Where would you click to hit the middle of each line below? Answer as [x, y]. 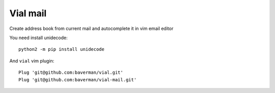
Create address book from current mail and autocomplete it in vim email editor [91, 28]
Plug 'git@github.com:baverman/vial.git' [71, 73]
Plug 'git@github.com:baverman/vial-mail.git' [78, 80]
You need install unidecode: [39, 38]
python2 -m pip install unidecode [61, 49]
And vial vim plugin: [32, 60]
